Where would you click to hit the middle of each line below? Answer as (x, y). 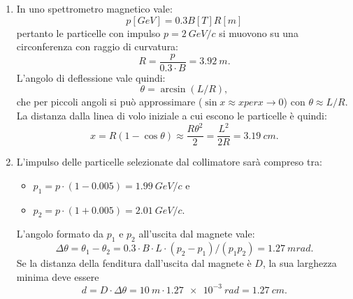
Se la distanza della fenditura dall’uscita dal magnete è (134, 263)
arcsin (173, 90)
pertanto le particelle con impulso (88, 32)
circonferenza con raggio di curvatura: (98, 46)
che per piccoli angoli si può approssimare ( (109, 102)
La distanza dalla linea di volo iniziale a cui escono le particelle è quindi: (172, 116)
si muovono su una (259, 32)
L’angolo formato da (60, 234)
